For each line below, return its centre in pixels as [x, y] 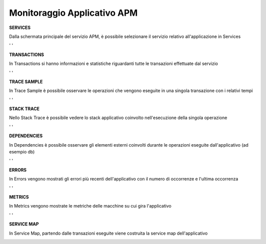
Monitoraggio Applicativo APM [73, 13]
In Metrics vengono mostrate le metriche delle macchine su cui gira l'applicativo [90, 206]
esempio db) [22, 152]
